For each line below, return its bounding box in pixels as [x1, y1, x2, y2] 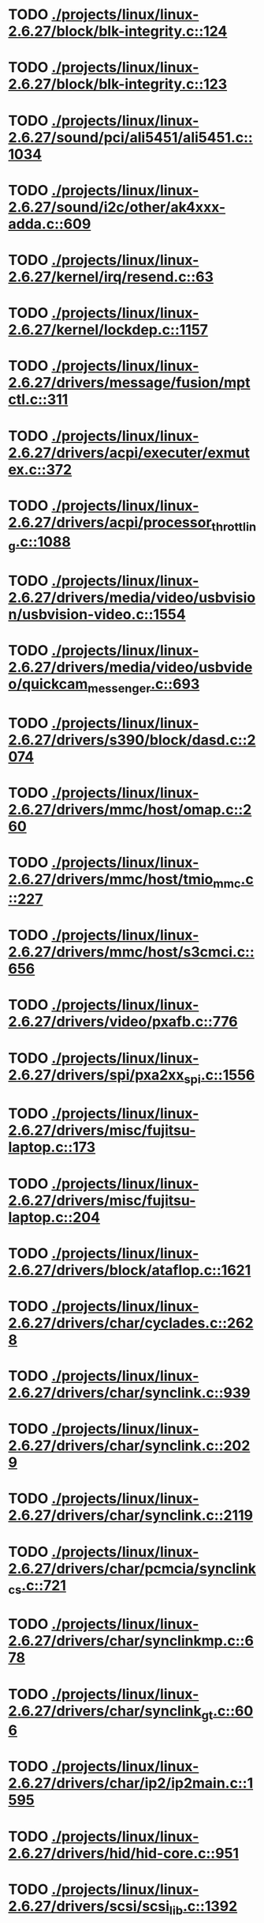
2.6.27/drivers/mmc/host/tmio [8, 871, 214, 889]
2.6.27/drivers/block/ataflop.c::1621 [8, 1261, 251, 1279]
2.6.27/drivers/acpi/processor [8, 513, 212, 531]
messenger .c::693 [87, 675, 200, 696]
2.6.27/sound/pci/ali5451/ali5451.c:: [8, 128, 254, 146]
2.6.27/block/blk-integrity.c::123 [8, 75, 228, 93]
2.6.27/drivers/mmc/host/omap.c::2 [8, 801, 252, 819]
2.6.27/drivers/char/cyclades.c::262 [8, 1314, 254, 1332]
